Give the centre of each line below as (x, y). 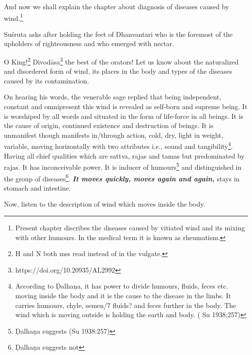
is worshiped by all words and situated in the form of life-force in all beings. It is (124, 116)
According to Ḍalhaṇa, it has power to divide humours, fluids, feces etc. (122, 286)
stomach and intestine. (37, 187)
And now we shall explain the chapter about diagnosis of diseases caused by (117, 6)
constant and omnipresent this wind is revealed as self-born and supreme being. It (126, 106)
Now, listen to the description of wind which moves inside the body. (105, 204)
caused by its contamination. (47, 80)
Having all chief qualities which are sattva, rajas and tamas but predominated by (124, 155)
